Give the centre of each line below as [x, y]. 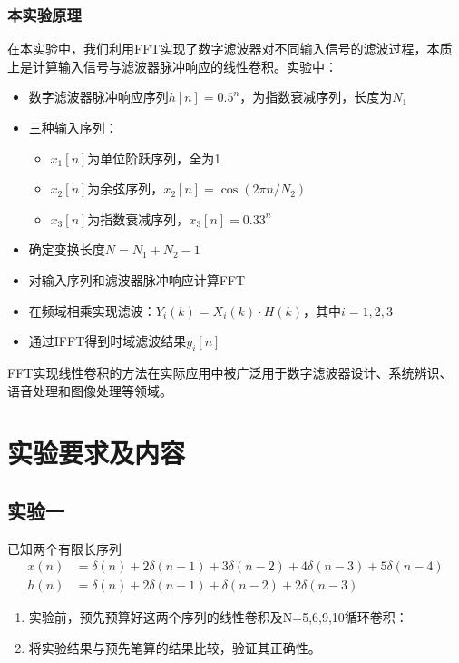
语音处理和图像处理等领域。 [90, 390]
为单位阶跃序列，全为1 [154, 158]
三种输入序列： [73, 127]
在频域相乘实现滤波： [92, 310]
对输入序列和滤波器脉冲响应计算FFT [137, 279]
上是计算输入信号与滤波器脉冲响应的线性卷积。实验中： [172, 66]
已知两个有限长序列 [64, 548]
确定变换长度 [67, 249]
